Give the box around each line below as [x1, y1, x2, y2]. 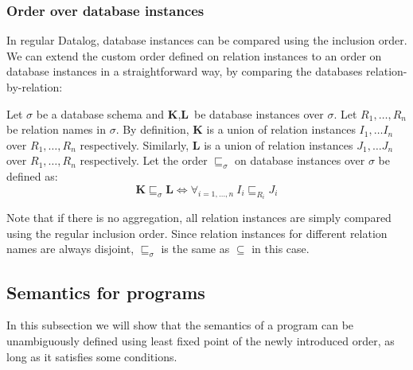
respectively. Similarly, [80, 136, 189, 153]
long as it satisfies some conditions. [6, 348, 177, 364]
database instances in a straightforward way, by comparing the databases [6, 63, 363, 80]
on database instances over [235, 152, 365, 169]
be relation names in [6, 121, 106, 138]
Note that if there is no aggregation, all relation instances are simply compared [6, 209, 392, 226]
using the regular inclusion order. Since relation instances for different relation [6, 224, 388, 241]
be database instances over [193, 105, 324, 122]
